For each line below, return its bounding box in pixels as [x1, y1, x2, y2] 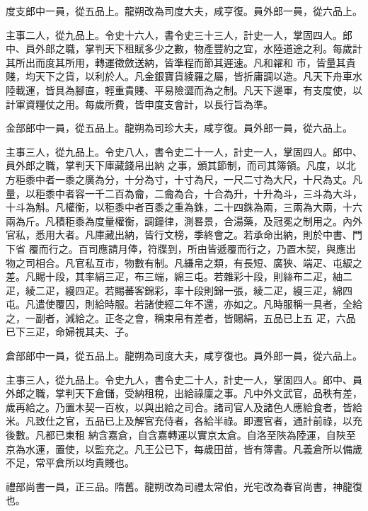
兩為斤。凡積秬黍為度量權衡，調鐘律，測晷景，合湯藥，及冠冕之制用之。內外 [6, 213, 362, 228]
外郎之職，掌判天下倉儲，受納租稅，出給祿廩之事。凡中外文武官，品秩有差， [6, 386, 362, 401]
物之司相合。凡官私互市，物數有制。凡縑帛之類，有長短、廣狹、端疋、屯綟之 [6, 255, 362, 270]
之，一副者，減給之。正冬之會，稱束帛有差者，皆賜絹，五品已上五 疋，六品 [6, 310, 356, 325]
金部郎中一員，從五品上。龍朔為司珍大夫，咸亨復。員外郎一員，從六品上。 [6, 120, 352, 135]
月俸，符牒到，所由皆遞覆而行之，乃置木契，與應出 [117, 241, 356, 255]
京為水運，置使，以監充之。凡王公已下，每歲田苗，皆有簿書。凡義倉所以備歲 [6, 441, 362, 456]
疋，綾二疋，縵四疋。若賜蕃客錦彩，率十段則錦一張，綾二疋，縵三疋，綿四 [6, 282, 352, 297]
